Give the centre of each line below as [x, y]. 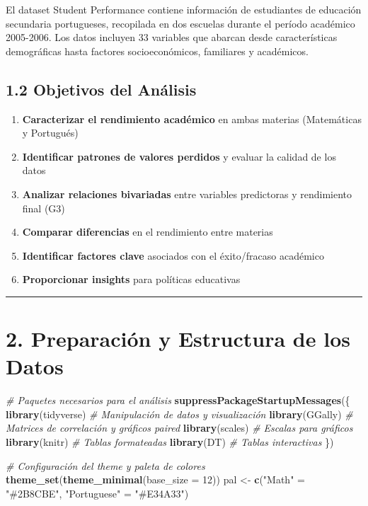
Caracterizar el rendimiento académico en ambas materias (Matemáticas [192, 119]
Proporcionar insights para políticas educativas [131, 279]
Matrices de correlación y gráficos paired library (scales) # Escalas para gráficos [179, 428]
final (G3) [44, 208]
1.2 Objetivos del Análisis [101, 89]
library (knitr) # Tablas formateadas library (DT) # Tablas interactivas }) [170, 442]
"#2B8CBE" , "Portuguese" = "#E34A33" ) [97, 493]
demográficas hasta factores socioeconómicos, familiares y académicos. [157, 51]
